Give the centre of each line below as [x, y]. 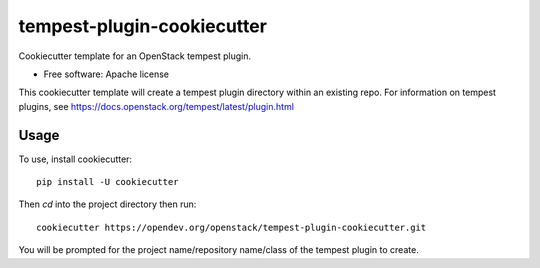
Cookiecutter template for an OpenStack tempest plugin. [135, 56]
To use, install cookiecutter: [75, 159]
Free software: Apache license [106, 74]
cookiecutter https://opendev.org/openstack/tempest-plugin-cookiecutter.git [231, 227]
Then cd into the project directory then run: [107, 204]
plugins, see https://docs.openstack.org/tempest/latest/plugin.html [156, 106]
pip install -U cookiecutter [107, 182]
